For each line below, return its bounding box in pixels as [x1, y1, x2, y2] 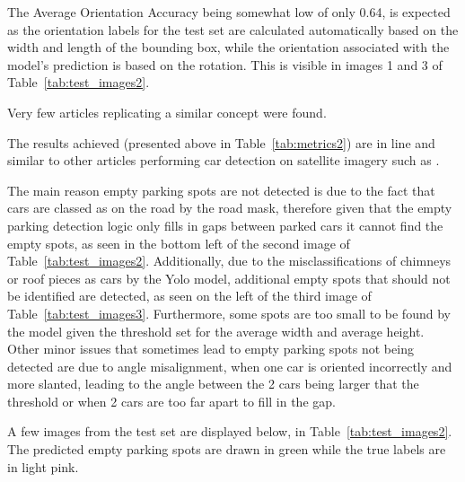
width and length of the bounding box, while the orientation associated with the [7, 38, 450, 57]
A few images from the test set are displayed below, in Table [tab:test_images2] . [7, 422, 452, 441]
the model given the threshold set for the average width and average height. [7, 321, 425, 340]
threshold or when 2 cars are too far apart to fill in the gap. [7, 391, 336, 410]
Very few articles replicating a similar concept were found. [7, 102, 327, 121]
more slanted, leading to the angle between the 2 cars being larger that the [7, 374, 419, 393]
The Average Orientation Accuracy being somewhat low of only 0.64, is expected [7, 3, 451, 21]
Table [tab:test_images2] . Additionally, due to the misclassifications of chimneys [7, 251, 452, 270]
